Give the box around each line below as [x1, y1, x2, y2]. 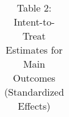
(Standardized [4, 85, 64, 99]
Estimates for [5, 43, 63, 57]
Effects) [18, 99, 51, 113]
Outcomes [13, 71, 56, 85]
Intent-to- [13, 15, 55, 29]
